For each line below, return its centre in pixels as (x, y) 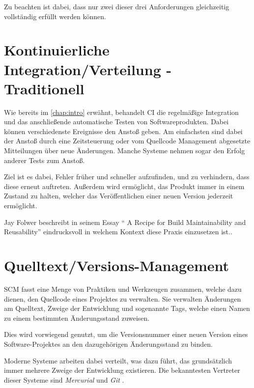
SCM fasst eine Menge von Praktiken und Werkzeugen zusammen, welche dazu (123, 289)
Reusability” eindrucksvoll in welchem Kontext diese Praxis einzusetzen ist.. (118, 232)
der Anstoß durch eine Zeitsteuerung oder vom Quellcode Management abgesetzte (127, 141)
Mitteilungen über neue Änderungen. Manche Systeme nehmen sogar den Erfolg (125, 151)
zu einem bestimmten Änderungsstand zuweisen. (77, 318)
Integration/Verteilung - (88, 69)
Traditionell (44, 88)
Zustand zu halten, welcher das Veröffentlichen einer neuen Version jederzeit (119, 196)
